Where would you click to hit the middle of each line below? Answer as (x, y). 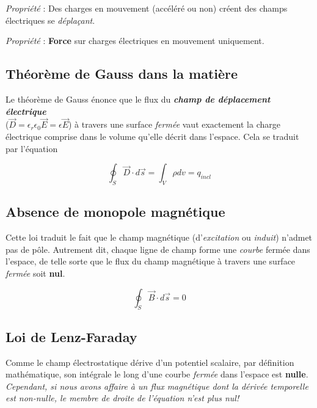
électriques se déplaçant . (50, 20)
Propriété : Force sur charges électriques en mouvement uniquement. (135, 41)
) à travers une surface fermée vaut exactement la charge (174, 124)
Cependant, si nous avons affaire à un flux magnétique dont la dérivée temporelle (157, 386)
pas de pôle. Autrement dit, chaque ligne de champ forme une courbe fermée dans (158, 249)
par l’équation (32, 148)
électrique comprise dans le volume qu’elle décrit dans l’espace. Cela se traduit (152, 136)
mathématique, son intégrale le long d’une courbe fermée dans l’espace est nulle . (157, 374)
